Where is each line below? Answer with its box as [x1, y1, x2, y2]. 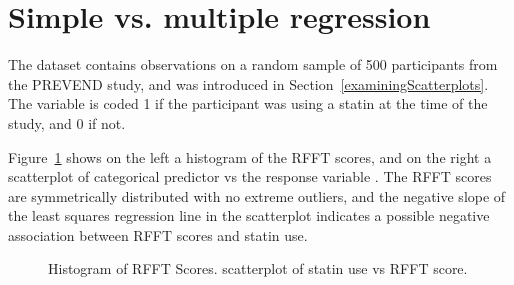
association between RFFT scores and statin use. [8, 224, 308, 245]
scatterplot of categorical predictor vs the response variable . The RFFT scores [8, 166, 492, 187]
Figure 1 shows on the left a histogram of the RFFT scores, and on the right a [8, 146, 492, 167]
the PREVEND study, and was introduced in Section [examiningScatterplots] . [8, 73, 489, 94]
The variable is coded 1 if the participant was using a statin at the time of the [8, 93, 488, 114]
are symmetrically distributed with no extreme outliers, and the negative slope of [8, 185, 506, 206]
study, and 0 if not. [8, 112, 126, 133]
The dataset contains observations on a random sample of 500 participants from [8, 54, 498, 75]
